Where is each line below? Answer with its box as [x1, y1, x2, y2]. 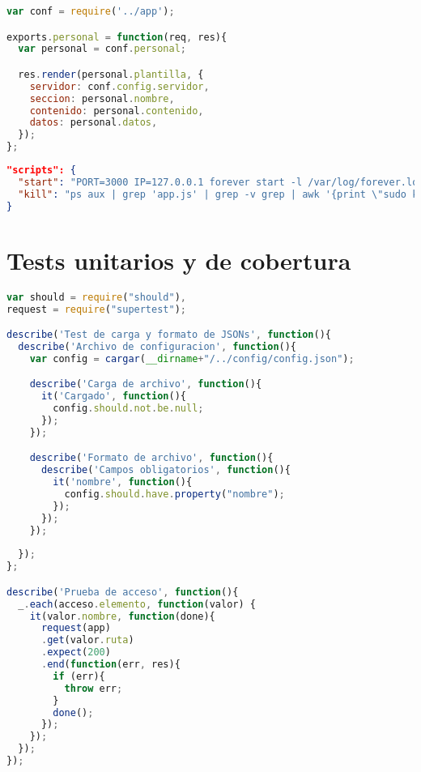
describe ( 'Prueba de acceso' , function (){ [6, 586, 239, 598]
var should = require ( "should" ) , [6, 291, 187, 303]
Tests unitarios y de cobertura [6, 243, 351, 276]
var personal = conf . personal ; [18, 43, 186, 55]
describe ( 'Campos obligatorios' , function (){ [40, 464, 291, 476]
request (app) [40, 622, 111, 634]
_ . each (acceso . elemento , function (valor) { [18, 598, 256, 610]
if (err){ [53, 670, 105, 682]
